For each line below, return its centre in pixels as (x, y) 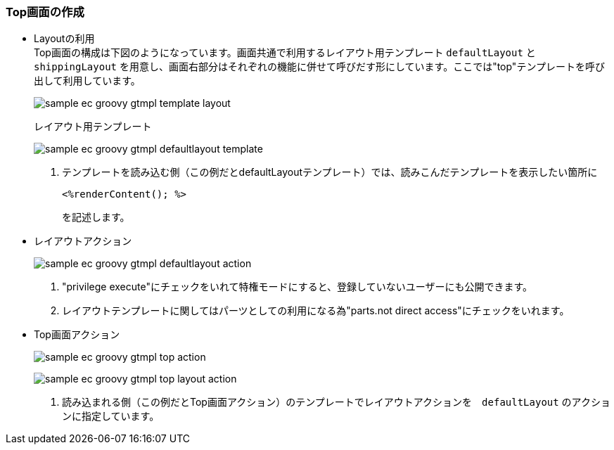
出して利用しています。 (87, 81)
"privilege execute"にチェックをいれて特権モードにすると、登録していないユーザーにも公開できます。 (297, 287)
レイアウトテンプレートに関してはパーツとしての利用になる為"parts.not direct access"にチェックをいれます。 (316, 311)
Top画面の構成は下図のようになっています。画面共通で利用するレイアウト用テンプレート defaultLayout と (285, 53)
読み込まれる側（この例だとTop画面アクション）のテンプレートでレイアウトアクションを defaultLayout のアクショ (336, 402)
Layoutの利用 (64, 39)
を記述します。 (96, 217)
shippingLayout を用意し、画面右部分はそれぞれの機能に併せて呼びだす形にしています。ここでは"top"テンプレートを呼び (319, 67)
